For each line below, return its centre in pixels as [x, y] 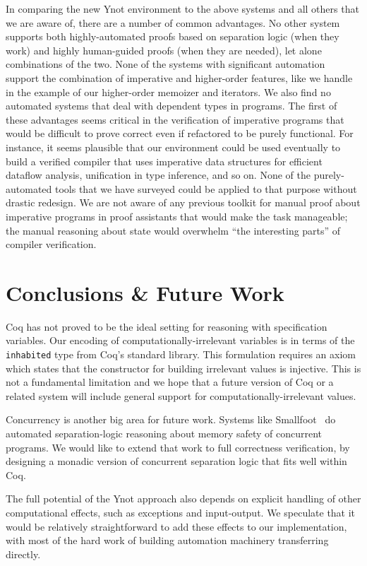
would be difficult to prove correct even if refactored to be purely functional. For [180, 133]
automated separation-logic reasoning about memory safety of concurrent [164, 434]
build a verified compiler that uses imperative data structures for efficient [164, 161]
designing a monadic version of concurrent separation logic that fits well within [176, 461]
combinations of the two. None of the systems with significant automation [166, 64]
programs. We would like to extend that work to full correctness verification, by [178, 447]
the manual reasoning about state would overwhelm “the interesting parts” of [173, 230]
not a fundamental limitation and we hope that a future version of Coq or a [170, 382]
